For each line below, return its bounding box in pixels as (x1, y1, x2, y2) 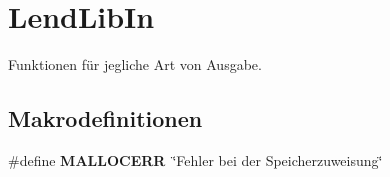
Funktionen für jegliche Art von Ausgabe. (8, 54, 262, 75)
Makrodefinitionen (8, 103, 203, 134)
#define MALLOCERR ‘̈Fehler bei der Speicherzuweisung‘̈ (8, 149, 383, 170)
